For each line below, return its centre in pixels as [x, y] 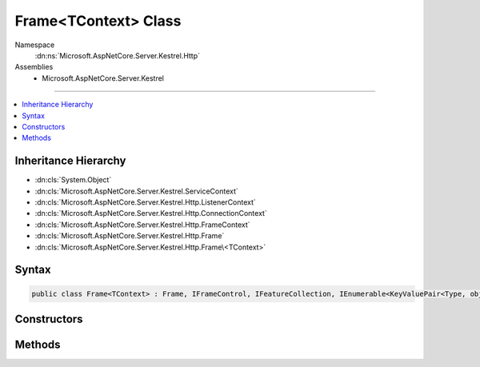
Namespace [35, 45]
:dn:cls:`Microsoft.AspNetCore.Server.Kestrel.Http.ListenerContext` [145, 202]
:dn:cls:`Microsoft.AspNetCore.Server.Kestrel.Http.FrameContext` [142, 225]
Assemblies [34, 67]
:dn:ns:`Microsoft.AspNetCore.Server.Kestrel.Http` [117, 55]
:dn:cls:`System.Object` [73, 180]
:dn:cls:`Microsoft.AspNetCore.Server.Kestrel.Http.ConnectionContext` [151, 213]
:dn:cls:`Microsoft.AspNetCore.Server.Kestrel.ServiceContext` [137, 191]
